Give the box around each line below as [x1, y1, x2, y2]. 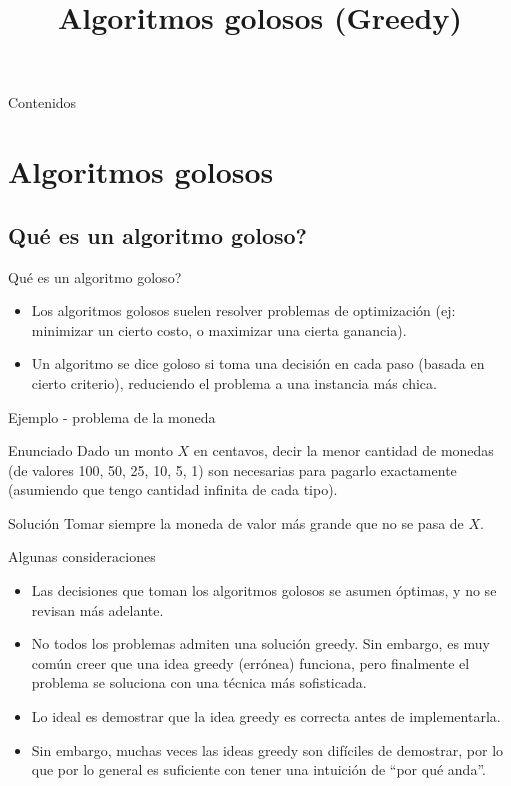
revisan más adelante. [31, 599, 164, 620]
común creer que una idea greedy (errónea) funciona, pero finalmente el [31, 652, 470, 673]
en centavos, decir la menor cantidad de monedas [193, 440, 494, 461]
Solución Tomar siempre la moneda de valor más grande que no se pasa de [8, 512, 464, 533]
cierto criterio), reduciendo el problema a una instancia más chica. [31, 372, 437, 393]
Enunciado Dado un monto [8, 440, 173, 461]
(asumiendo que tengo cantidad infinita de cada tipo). [8, 479, 338, 500]
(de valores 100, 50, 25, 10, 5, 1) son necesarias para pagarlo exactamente [8, 459, 457, 480]
